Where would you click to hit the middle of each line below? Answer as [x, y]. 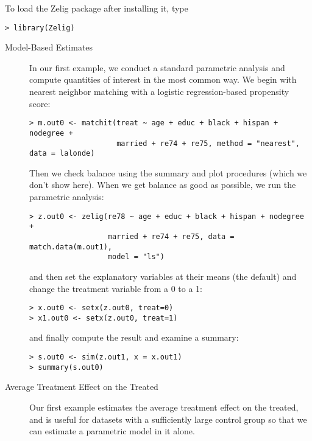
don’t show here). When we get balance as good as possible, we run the [163, 185]
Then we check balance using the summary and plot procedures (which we [168, 172]
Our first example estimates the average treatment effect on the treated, [164, 407]
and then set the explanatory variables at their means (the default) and [163, 276]
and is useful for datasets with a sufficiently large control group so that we [168, 419]
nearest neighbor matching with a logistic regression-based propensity [159, 92]
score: [40, 103]
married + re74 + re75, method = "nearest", [208, 143]
